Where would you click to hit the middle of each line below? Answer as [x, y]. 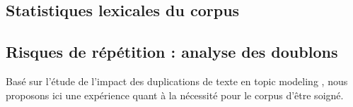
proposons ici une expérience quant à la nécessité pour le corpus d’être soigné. [175, 95]
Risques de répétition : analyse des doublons [172, 52]
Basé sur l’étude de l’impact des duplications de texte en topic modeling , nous [177, 81]
